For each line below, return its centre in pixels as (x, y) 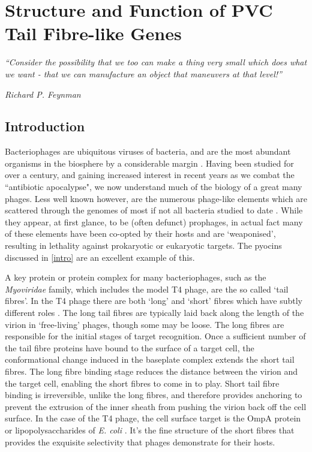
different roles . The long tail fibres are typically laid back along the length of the (154, 313)
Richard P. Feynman (43, 94)
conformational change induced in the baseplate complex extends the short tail (150, 359)
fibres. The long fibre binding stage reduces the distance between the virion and (151, 371)
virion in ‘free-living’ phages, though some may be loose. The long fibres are (145, 324)
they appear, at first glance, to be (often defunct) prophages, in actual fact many (154, 222)
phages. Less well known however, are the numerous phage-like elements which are (156, 198)
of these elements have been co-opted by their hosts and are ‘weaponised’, (140, 233)
